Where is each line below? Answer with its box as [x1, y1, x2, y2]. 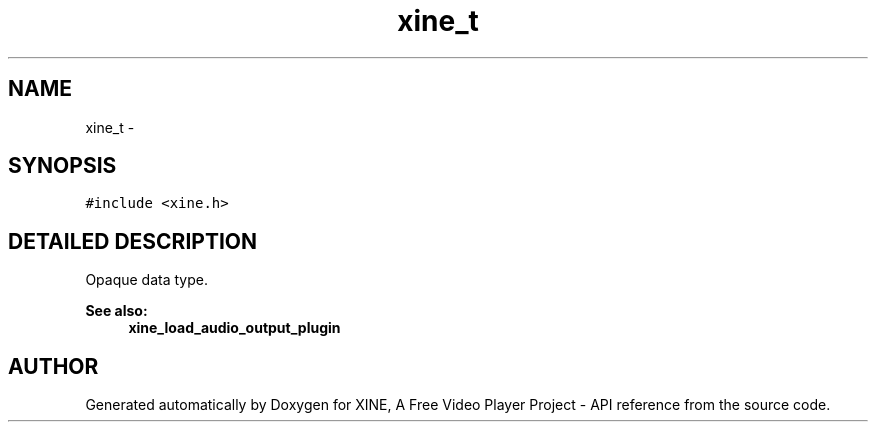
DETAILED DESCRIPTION [8, 228, 258, 254]
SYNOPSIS [8, 153, 117, 179]
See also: [85, 302, 148, 320]
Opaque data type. [85, 271, 208, 289]
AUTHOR [8, 353, 99, 379]
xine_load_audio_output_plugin [128, 319, 341, 337]
